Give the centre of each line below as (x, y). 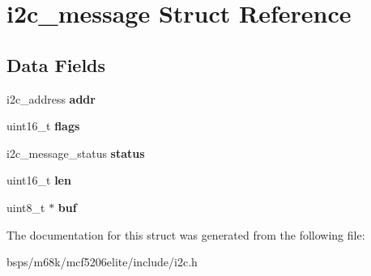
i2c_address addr (51, 98)
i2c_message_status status (76, 153)
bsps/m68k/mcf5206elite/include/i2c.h (102, 262)
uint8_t (26, 207)
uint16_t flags (43, 126)
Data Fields (56, 64)
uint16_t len (39, 180)
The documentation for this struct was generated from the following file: (186, 234)
